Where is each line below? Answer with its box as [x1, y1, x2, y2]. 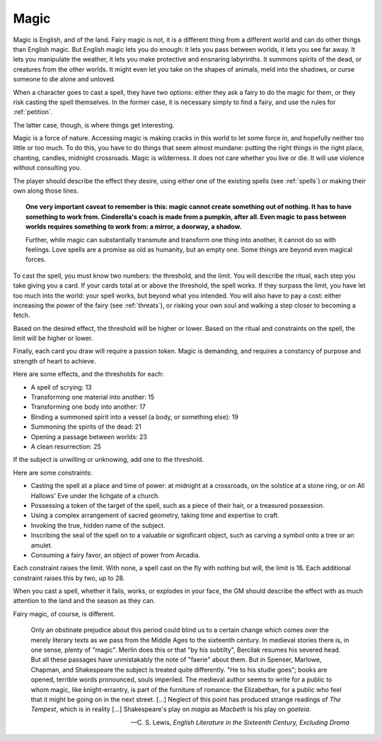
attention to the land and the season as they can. [13, 596, 156, 605]
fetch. [13, 311, 30, 319]
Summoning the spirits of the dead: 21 [30, 422, 141, 431]
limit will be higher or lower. [13, 334, 93, 343]
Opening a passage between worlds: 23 [30, 432, 148, 441]
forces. [25, 255, 46, 264]
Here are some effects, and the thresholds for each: [13, 370, 164, 378]
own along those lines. [13, 186, 79, 195]
